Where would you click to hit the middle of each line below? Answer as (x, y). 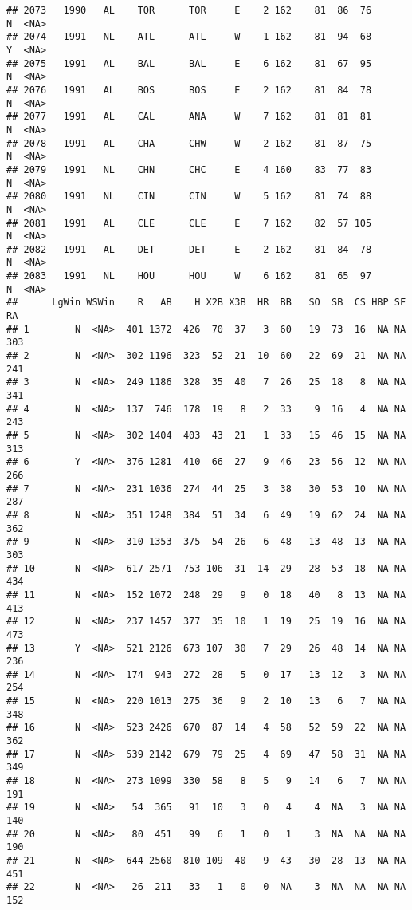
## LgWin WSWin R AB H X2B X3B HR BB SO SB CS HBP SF (206, 303)
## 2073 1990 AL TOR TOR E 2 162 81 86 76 (189, 10)
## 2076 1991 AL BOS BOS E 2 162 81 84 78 (189, 90)
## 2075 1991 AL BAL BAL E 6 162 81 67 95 (189, 63)
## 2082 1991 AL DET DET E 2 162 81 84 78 (189, 249)
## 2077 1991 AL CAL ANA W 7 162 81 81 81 (189, 117)
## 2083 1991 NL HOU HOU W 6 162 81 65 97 (189, 276)
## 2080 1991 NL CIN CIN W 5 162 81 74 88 (189, 197)
